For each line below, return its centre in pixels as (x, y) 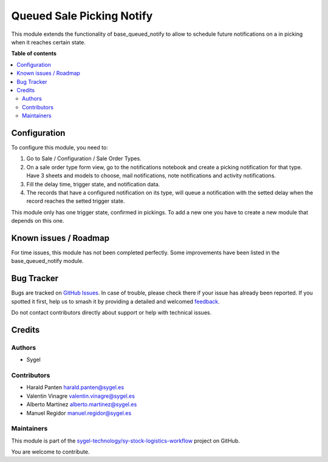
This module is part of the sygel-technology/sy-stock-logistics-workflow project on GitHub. (125, 441)
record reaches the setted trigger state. (76, 201)
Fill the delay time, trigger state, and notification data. (93, 184)
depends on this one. (38, 221)
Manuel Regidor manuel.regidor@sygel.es (79, 413)
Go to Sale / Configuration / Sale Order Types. (84, 158)
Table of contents (34, 53)
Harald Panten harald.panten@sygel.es (75, 387)
